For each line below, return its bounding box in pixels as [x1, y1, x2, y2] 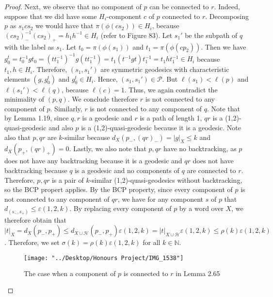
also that [4, 132, 31, 142]
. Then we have [201, 41, 246, 52]
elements [4, 73, 30, 84]
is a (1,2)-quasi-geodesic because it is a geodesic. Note [81, 122, 241, 133]
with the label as [4, 41, 54, 52]
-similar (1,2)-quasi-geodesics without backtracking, [89, 175, 242, 185]
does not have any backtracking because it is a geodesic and [4, 156, 182, 166]
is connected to [123, 268, 168, 279]
